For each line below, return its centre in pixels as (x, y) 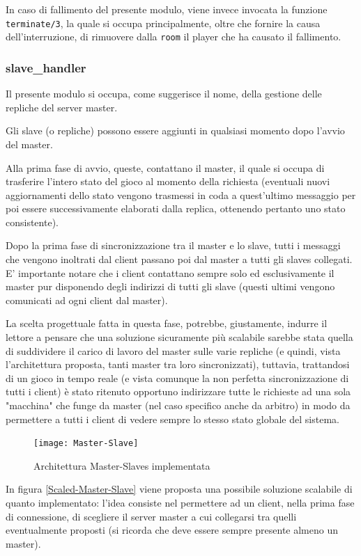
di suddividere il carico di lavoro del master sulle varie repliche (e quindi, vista (173, 350)
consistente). (32, 222)
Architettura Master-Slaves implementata (122, 465)
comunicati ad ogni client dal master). (87, 300)
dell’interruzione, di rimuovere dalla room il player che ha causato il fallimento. (174, 37)
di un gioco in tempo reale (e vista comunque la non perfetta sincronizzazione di (177, 378)
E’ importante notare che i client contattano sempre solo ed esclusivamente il (170, 272)
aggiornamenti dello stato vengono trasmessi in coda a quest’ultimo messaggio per (181, 194)
